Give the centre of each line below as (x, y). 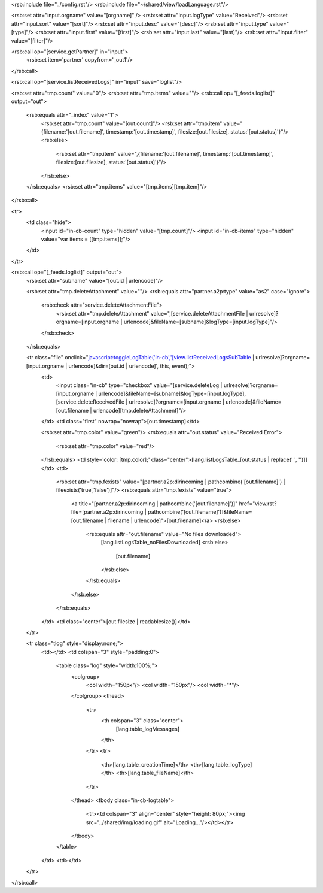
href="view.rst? (258, 504)
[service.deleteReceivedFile (90, 402)
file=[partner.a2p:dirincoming (107, 512)
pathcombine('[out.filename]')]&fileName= (200, 512)
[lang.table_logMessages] (147, 729)
